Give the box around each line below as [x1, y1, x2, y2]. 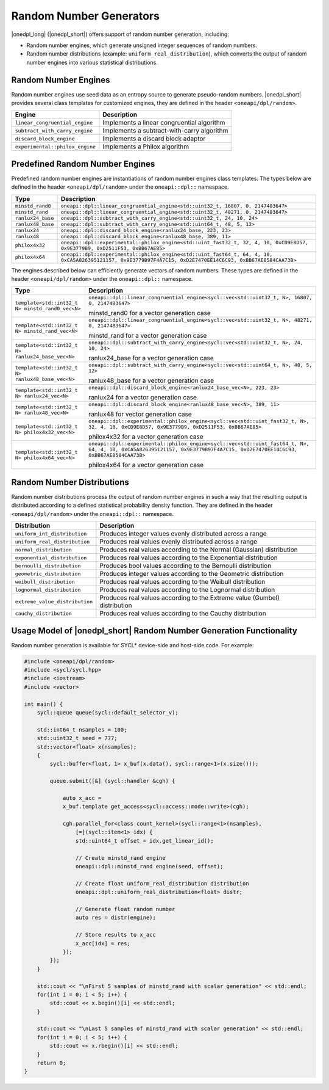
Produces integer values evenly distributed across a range [99, 529, 267, 538]
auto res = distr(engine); [75, 914, 157, 921]
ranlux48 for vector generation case [88, 410, 192, 418]
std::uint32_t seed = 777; [37, 735, 118, 742]
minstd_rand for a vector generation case [88, 332, 207, 340]
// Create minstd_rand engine [75, 854, 166, 861]
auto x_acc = [62, 794, 102, 801]
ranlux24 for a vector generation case [88, 393, 197, 402]
